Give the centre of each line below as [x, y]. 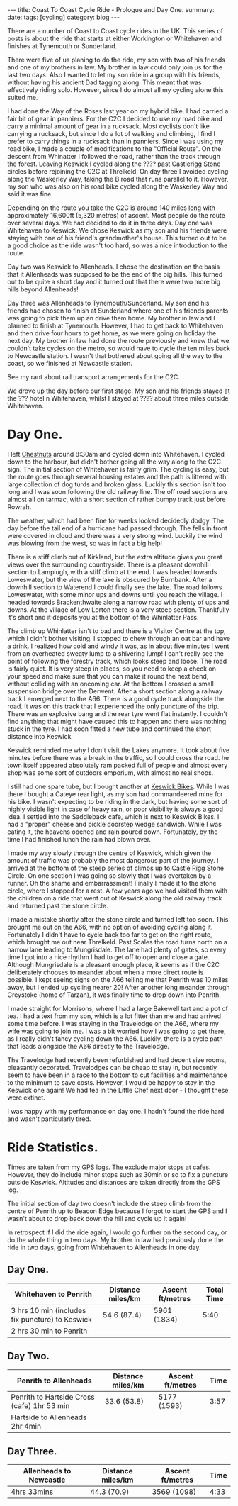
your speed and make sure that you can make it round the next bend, [108, 676]
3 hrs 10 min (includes [49, 1310]
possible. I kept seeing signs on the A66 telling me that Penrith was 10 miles [118, 979]
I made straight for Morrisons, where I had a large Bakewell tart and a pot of [118, 1008]
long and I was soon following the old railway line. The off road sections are [118, 491]
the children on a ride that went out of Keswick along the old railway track [115, 898]
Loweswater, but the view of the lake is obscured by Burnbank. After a [110, 579]
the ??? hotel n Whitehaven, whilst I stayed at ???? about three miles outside [118, 398]
